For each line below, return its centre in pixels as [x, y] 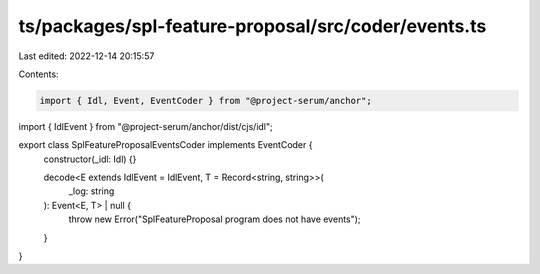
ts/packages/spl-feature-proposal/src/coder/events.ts [252, 26]
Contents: [38, 74]
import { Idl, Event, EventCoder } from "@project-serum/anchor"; [205, 100]
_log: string [91, 191]
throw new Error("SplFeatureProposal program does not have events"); [214, 219]
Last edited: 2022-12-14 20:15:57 [86, 56]
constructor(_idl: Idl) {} [90, 159]
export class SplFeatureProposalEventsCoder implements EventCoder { [165, 145]
